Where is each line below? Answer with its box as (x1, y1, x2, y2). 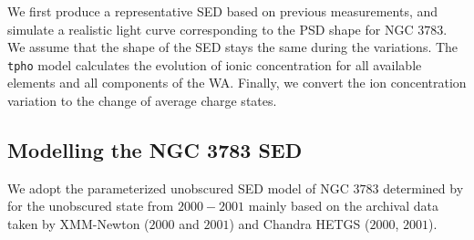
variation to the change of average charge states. (7, 91, 277, 110)
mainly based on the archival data (248, 196, 438, 215)
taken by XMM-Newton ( (7, 214, 149, 234)
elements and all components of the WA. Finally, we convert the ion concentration (7, 73, 467, 92)
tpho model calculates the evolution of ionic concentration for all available (7, 55, 422, 74)
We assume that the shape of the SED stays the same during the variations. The (7, 37, 459, 57)
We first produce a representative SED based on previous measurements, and (7, 2, 438, 20)
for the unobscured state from (7, 196, 174, 215)
